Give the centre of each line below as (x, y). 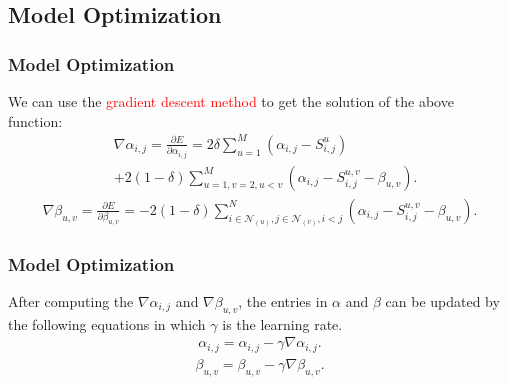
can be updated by (442, 300)
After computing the (71, 300)
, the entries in (283, 300)
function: (35, 120)
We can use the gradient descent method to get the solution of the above (231, 101)
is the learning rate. (282, 323)
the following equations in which (107, 323)
